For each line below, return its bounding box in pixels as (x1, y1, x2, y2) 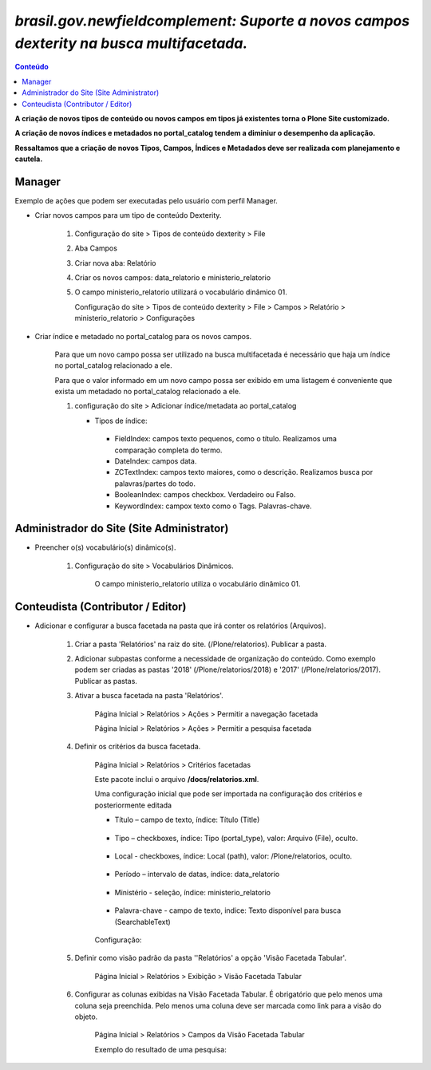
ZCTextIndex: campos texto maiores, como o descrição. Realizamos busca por (114, 468, 374, 477)
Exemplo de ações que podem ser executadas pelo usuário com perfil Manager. (14, 195, 279, 205)
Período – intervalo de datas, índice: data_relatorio (114, 870, 280, 879)
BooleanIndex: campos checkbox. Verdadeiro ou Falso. (114, 490, 296, 499)
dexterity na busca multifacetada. (14, 34, 248, 52)
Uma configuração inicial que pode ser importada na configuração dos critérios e (94, 789, 363, 799)
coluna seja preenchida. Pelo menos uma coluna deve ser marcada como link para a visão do (74, 1001, 382, 1010)
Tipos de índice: (94, 416, 148, 425)
